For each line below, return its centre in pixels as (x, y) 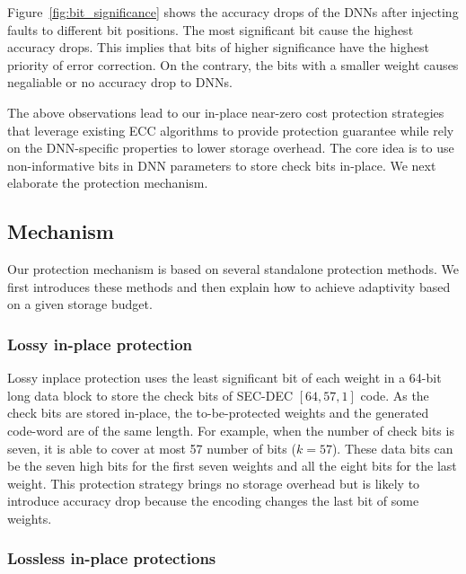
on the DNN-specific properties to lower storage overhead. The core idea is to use (231, 148)
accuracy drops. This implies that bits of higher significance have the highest (218, 47)
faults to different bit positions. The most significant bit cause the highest (211, 29)
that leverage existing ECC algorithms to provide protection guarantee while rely (231, 130)
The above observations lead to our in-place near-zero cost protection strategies (226, 112)
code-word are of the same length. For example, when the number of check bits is (231, 430)
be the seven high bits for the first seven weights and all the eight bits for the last (232, 466)
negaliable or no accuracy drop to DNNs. (120, 82)
